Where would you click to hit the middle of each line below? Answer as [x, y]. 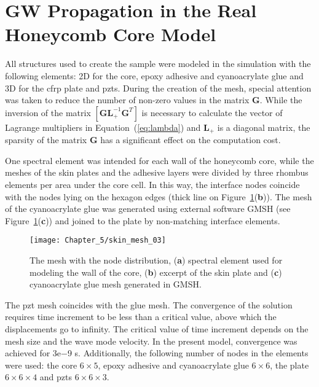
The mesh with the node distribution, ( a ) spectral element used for [156, 260]
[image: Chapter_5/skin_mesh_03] [98, 240]
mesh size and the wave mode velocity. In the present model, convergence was [151, 341]
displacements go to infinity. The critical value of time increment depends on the [157, 328]
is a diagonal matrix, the [264, 127]
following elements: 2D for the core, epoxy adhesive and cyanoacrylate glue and [154, 75]
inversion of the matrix [48, 112]
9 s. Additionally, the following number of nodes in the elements [188, 353]
